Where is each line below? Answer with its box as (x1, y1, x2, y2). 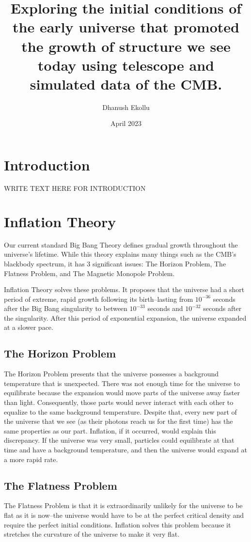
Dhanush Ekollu (102, 102, 150, 112)
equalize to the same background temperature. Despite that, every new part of (4, 406, 237, 417)
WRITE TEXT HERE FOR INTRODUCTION (4, 183, 146, 193)
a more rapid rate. (4, 454, 58, 464)
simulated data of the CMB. (30, 74, 222, 93)
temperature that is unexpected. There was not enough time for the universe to (4, 378, 240, 388)
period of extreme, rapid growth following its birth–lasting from (4, 294, 193, 304)
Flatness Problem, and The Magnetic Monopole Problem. (4, 268, 175, 278)
